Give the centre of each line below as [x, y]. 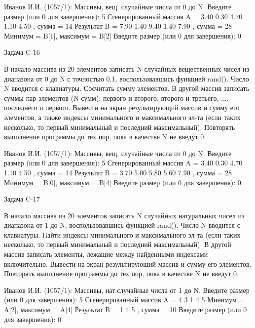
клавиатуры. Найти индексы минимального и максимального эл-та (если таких [122, 234]
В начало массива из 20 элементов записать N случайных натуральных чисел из [124, 215]
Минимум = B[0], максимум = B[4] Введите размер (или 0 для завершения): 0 [123, 182]
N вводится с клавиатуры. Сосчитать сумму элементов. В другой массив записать [127, 88]
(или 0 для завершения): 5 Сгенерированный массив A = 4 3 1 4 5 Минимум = [124, 300]
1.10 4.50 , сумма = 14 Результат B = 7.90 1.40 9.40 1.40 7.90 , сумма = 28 [118, 26]
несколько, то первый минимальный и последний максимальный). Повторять [120, 127]
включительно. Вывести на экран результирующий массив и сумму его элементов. [128, 264]
